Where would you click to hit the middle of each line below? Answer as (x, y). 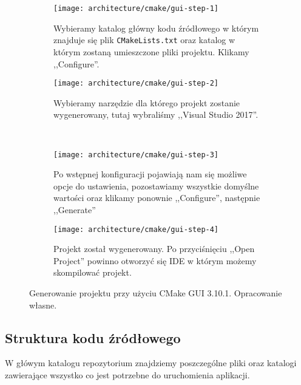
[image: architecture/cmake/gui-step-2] (136, 83)
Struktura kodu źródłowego (93, 337)
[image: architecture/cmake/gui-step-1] (136, 9)
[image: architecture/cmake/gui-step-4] (136, 229)
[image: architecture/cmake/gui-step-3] (136, 155)
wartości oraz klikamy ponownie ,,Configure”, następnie (157, 198)
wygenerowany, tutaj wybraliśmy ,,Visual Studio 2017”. (156, 114)
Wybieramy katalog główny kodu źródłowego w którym (156, 28)
